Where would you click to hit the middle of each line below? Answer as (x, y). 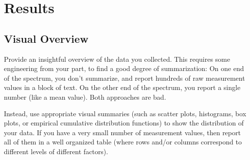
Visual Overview (46, 38)
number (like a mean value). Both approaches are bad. (85, 97)
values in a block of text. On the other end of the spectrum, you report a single (122, 87)
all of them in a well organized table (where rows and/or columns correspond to (123, 142)
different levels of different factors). (56, 151)
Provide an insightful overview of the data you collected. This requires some (117, 59)
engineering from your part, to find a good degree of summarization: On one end (124, 68)
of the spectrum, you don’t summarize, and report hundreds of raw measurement (125, 78)
